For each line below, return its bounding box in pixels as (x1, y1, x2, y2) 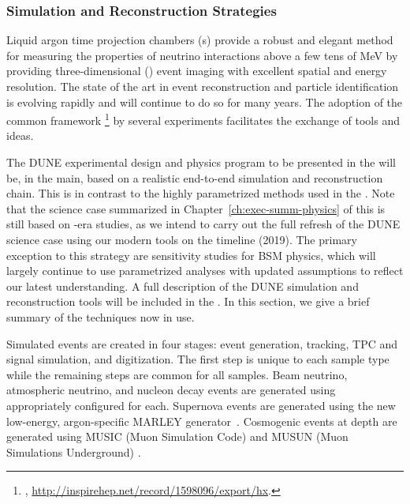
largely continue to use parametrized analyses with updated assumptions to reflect (6, 262, 404, 279)
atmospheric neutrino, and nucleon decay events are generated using (6, 382, 336, 398)
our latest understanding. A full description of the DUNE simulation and (6, 277, 359, 294)
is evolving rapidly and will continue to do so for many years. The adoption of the (6, 93, 403, 110)
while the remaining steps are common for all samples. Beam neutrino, (6, 366, 348, 382)
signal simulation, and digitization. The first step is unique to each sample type (6, 351, 389, 367)
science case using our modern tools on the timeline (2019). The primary (6, 231, 357, 247)
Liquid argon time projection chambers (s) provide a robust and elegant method (6, 32, 393, 48)
